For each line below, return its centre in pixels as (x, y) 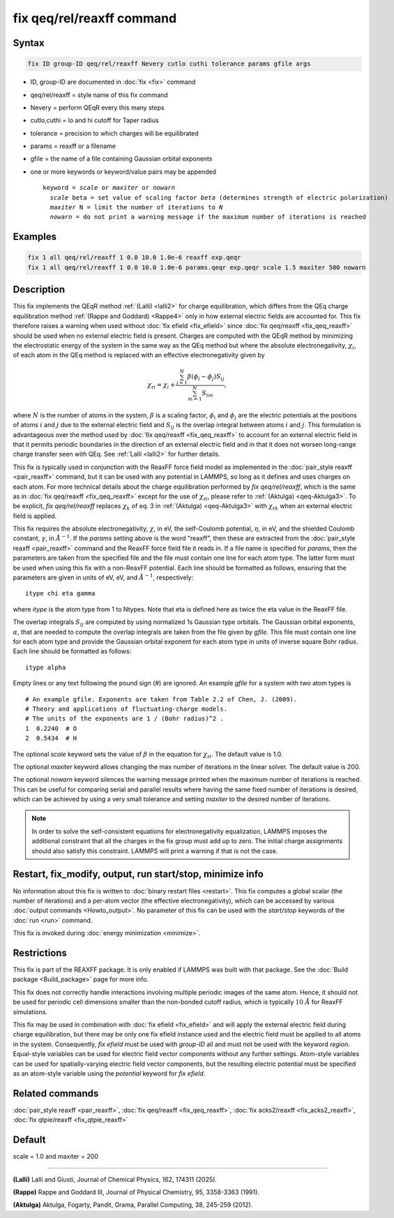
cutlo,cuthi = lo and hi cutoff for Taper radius (95, 120)
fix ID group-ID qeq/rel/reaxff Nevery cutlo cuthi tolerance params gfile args (169, 64)
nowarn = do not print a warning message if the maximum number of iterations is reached (208, 217)
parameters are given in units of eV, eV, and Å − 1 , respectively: (103, 577)
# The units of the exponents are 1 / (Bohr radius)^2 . (125, 719)
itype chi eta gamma (60, 594)
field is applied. (35, 516)
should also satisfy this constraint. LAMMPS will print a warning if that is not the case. (155, 851)
